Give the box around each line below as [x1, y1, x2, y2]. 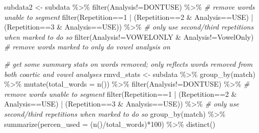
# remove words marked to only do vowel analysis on [4, 41, 170, 52]
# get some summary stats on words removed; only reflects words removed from [4, 58, 253, 69]
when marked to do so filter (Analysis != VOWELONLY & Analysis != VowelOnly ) [4, 31, 254, 42]
